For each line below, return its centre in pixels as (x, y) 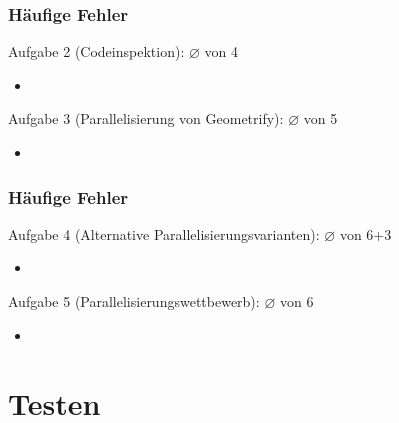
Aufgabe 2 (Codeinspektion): (96, 51)
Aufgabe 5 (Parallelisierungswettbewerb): (134, 301)
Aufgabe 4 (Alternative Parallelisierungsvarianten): (164, 233)
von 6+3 (365, 233)
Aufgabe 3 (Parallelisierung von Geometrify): (146, 118)
